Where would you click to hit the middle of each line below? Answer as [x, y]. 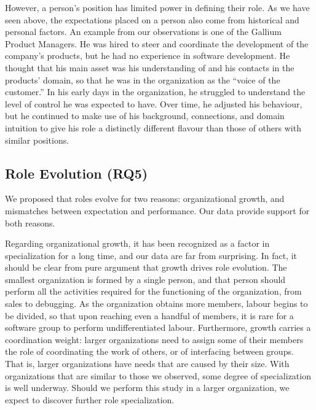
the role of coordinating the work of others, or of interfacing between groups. [149, 351]
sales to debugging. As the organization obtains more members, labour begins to [156, 304]
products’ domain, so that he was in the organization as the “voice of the [143, 79]
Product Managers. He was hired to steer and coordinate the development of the [157, 43]
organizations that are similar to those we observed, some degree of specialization [158, 375]
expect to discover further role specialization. [90, 399]
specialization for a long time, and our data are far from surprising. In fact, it [151, 255]
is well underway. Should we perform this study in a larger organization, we [147, 388]
